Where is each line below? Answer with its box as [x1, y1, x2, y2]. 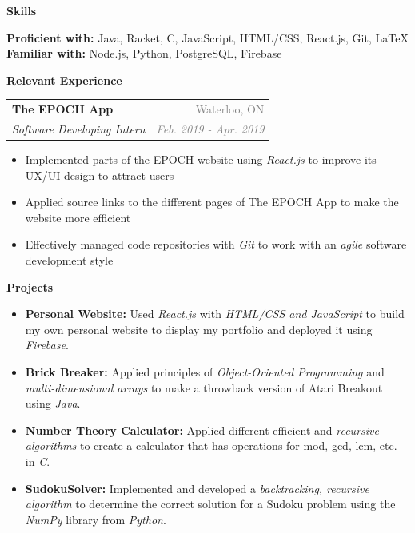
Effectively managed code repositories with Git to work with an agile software [25, 236, 407, 253]
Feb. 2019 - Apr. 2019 [156, 120, 265, 137]
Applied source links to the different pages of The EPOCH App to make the [25, 193, 399, 210]
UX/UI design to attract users [25, 166, 174, 183]
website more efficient [25, 209, 131, 225]
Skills [6, 2, 37, 18]
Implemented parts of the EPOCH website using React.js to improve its [25, 151, 377, 168]
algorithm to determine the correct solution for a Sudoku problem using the [25, 495, 396, 512]
